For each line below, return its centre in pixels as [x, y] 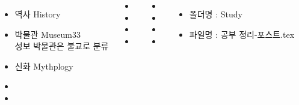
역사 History [38, 14]
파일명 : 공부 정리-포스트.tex [242, 34]
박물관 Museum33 [48, 34]
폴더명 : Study [216, 14]
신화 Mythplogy [44, 66]
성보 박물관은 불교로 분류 [62, 46]
